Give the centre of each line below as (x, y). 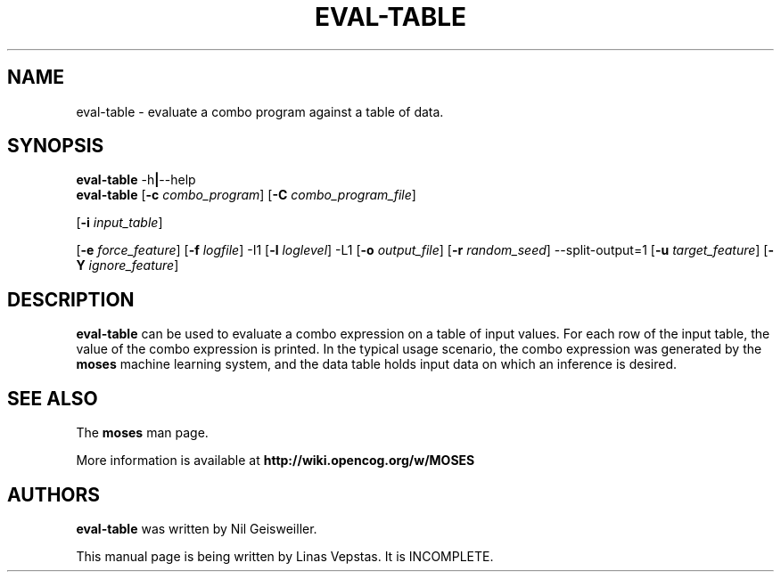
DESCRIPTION (71, 299)
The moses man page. (142, 433)
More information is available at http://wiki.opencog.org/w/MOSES (275, 461)
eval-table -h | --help (136, 180)
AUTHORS (54, 494)
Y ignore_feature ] (127, 265)
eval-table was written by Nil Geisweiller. (197, 528)
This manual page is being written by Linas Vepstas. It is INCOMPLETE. (285, 556)
